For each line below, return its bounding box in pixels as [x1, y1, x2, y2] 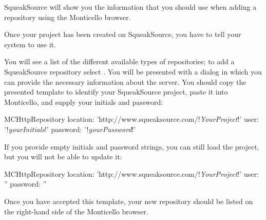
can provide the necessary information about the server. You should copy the [4, 76, 246, 87]
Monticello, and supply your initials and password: [4, 96, 163, 107]
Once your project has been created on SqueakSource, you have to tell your [4, 29, 241, 40]
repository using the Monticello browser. [4, 11, 131, 22]
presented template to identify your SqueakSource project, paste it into [4, 86, 228, 97]
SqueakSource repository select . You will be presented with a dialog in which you [4, 66, 262, 77]
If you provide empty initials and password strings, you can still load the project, [4, 141, 259, 152]
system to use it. [4, 39, 56, 49]
